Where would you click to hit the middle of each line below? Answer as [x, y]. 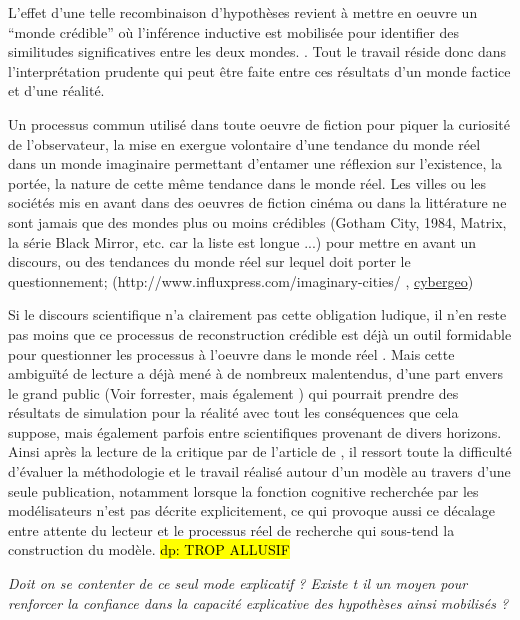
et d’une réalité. [56, 90]
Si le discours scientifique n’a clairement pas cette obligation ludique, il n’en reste [257, 314]
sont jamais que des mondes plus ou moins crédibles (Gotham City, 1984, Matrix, [257, 221]
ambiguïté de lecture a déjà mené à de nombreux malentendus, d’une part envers [255, 373]
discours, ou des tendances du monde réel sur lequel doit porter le [209, 261]
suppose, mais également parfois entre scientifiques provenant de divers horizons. [255, 431]
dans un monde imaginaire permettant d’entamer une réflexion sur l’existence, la [255, 163]
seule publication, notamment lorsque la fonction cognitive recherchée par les [243, 490]
